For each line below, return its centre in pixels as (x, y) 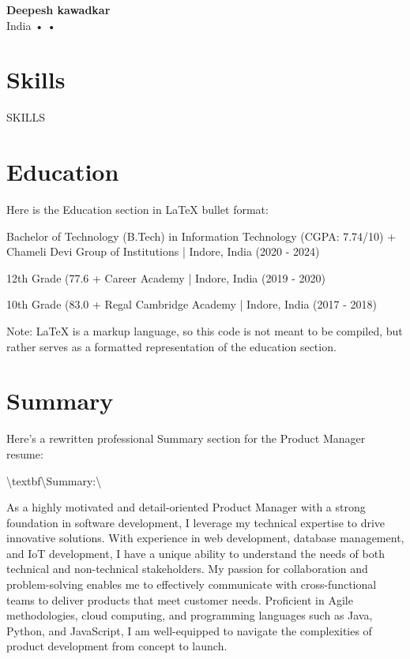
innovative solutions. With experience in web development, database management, (205, 538)
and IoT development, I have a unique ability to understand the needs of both (196, 553)
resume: (25, 453)
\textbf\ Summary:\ (54, 480)
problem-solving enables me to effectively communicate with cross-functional (192, 584)
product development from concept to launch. (117, 646)
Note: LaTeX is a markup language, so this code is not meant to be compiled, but (205, 331)
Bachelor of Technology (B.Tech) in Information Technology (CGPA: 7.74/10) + (201, 236)
